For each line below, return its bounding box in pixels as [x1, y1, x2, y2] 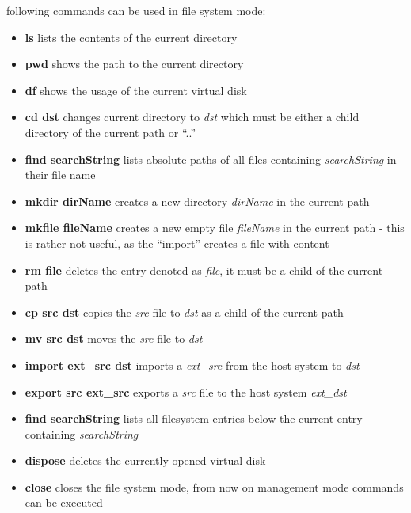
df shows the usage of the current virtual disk [25, 82, 247, 98]
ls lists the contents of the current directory [25, 28, 238, 45]
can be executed [25, 494, 103, 511]
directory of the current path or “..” [25, 123, 196, 140]
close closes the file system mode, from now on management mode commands [25, 478, 404, 495]
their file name [25, 166, 96, 183]
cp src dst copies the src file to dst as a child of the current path [25, 303, 344, 320]
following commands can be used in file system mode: [6, 2, 266, 18]
